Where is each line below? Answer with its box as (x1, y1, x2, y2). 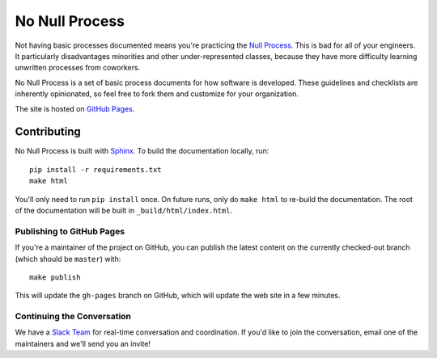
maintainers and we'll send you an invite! (15, 339, 151, 348)
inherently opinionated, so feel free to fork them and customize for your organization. (15, 89, 299, 99)
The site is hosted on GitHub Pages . (15, 103, 135, 113)
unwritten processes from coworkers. (15, 63, 141, 73)
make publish (29, 272, 81, 282)
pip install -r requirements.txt (29, 165, 162, 174)
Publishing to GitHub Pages (15, 225, 125, 237)
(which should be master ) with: (15, 254, 121, 263)
